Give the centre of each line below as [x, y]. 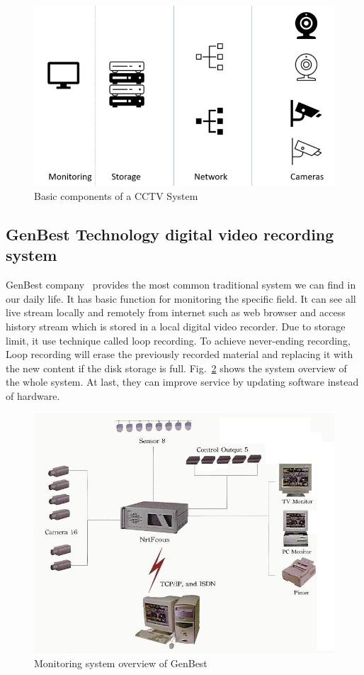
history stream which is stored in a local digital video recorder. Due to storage [176, 326]
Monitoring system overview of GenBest [121, 663]
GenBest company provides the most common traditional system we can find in [181, 285]
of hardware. [33, 395]
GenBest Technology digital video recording [170, 234]
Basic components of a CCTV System [116, 195]
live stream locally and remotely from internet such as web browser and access [176, 312]
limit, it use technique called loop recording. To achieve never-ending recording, [178, 340]
